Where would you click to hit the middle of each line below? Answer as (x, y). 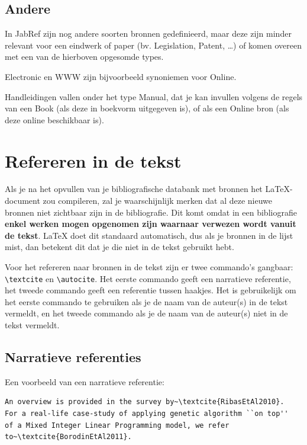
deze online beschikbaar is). (54, 119)
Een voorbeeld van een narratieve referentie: (85, 381)
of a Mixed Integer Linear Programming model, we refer (117, 425)
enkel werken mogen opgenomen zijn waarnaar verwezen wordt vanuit (151, 224)
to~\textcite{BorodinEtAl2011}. (68, 437)
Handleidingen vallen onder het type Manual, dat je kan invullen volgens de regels (154, 96)
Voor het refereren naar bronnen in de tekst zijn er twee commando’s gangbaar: (149, 267)
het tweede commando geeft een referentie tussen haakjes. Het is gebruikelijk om (151, 290)
